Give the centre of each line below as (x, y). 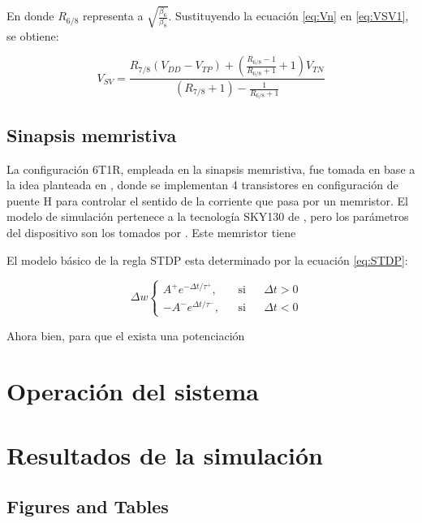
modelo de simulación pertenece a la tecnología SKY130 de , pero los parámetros (208, 216)
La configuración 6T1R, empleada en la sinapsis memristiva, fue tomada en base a (211, 169)
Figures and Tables (88, 506)
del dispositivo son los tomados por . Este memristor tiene (151, 233)
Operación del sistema (133, 391)
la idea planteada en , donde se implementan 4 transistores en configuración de (202, 185)
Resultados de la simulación (165, 454)
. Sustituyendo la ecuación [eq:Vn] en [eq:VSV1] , (289, 16)
